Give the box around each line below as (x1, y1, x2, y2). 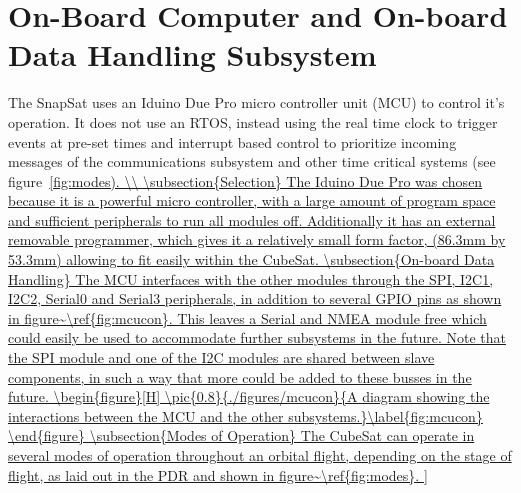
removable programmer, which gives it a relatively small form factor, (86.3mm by (8, 229, 506, 250)
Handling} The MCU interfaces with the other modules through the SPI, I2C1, (8, 268, 494, 289)
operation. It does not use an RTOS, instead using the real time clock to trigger (8, 111, 498, 132)
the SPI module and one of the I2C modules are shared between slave (8, 347, 435, 368)
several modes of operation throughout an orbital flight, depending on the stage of (8, 445, 512, 465)
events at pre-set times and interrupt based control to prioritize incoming (8, 131, 457, 152)
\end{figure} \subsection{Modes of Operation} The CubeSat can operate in (8, 425, 475, 446)
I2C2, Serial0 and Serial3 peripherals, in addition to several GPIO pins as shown (8, 288, 502, 309)
